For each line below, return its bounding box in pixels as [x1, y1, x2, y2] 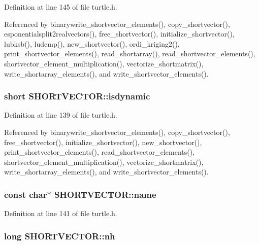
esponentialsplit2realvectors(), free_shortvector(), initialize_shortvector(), [4, 28, 235, 39]
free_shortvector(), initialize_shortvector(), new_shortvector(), [4, 136, 202, 147]
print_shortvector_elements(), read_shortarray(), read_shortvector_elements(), [4, 48, 255, 59]
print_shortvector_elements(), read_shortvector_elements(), [4, 147, 195, 157]
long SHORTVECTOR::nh [4, 229, 115, 242]
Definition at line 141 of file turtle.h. [4, 208, 117, 219]
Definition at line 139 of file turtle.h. [4, 110, 117, 120]
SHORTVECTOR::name [54, 188, 156, 200]
